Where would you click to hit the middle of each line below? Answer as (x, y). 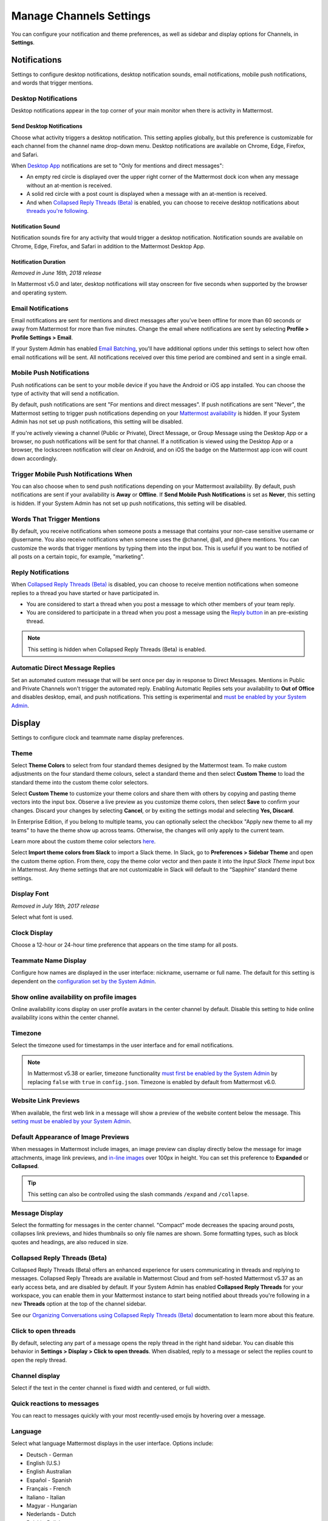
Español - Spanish (49, 1480)
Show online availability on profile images (74, 997)
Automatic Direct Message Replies (63, 668)
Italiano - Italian (46, 1497)
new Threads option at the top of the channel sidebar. (79, 1304)
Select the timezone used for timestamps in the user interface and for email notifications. (122, 1045)
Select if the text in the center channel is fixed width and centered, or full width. (111, 1388)
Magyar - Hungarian (52, 1505)
